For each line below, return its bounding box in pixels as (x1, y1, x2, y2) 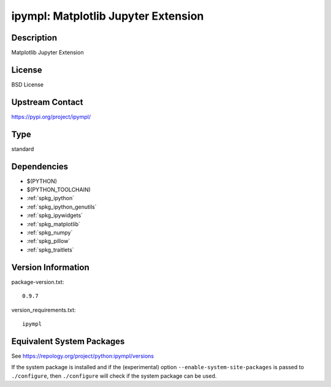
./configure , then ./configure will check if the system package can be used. (11, 372, 217, 380)
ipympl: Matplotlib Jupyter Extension (11, 9, 204, 23)
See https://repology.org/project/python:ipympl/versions (11, 352, 154, 359)
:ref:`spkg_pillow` (26, 237, 70, 245)
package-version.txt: (11, 278, 64, 285)
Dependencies (11, 161, 69, 172)
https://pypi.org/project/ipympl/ (11, 113, 91, 120)
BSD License (11, 80, 44, 88)
